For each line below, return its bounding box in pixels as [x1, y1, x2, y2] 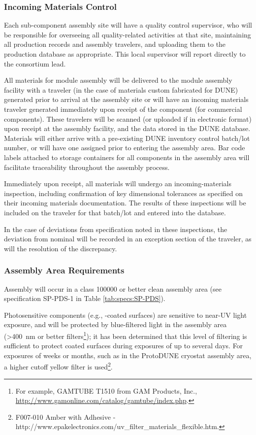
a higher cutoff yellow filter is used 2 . [4, 360, 113, 371]
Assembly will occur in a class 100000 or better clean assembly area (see [4, 283, 222, 294]
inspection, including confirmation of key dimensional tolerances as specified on [4, 188, 243, 198]
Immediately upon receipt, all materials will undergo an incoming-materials [4, 178, 231, 189]
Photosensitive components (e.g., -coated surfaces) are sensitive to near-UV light [4, 309, 247, 320]
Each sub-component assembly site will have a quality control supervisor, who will [4, 20, 252, 30]
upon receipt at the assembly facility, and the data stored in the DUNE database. [4, 123, 251, 134]
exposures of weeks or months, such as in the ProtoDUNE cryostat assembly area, [4, 350, 252, 360]
